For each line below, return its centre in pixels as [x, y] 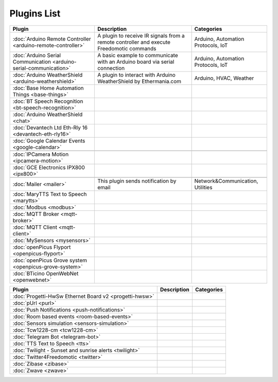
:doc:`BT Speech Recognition [48, 101]
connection [111, 68]
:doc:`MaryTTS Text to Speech [50, 194]
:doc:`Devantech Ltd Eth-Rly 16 [50, 128]
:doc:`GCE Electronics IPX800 [49, 167]
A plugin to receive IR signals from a [141, 35]
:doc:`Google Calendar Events [49, 140]
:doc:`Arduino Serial [37, 55]
